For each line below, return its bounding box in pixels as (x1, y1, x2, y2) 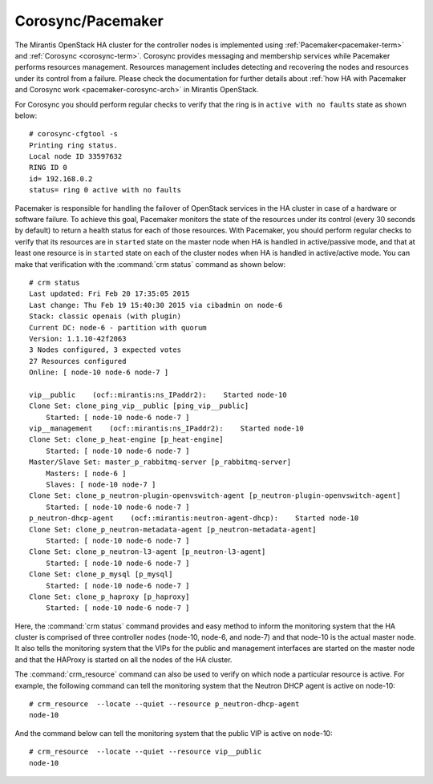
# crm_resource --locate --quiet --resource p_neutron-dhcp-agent (29, 700, 300, 709)
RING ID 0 (29, 163, 67, 172)
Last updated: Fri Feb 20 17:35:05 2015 (29, 289, 190, 298)
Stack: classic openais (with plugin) (29, 312, 182, 321)
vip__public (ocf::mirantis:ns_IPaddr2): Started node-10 (29, 390, 288, 399)
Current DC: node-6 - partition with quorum (29, 323, 208, 332)
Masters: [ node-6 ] (45, 469, 127, 478)
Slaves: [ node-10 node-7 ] (45, 480, 156, 489)
